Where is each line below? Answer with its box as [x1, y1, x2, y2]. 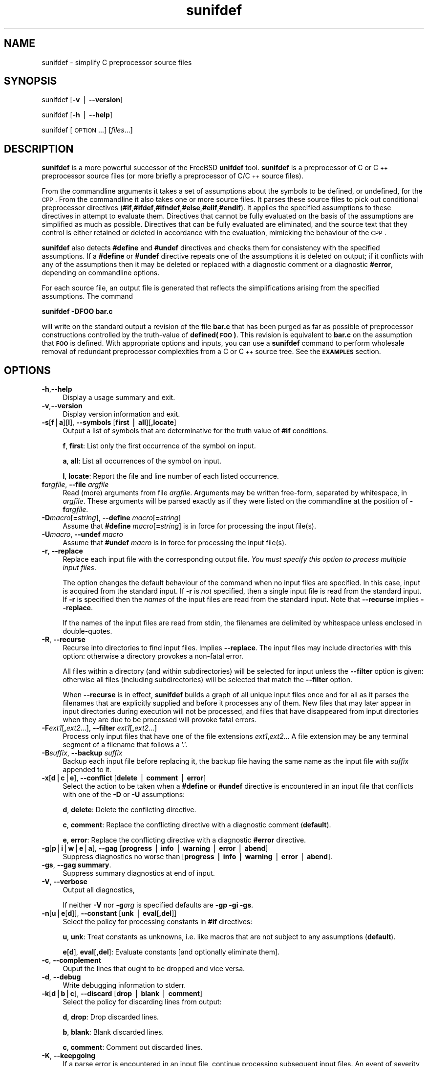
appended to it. [63, 765, 111, 774]
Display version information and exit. [63, 410, 180, 419]
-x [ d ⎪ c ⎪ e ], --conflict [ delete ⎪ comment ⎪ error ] [42, 774, 206, 782]
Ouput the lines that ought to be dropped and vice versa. [63, 964, 245, 973]
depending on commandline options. [42, 268, 160, 277]
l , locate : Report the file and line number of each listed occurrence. [63, 472, 279, 481]
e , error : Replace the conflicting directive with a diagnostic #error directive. [63, 836, 306, 844]
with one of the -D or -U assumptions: [63, 790, 185, 799]
